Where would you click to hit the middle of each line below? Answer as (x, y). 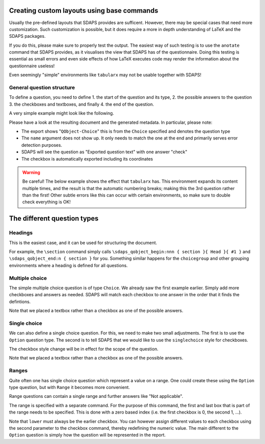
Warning (31, 172)
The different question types (54, 219)
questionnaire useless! (32, 66)
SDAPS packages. (27, 36)
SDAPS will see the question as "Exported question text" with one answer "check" (104, 152)
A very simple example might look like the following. (62, 113)
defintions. (20, 302)
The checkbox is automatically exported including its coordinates (87, 159)
